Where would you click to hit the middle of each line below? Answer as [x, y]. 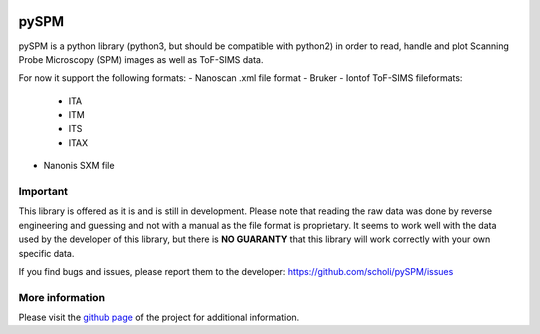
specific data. [46, 253]
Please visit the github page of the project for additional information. [159, 317]
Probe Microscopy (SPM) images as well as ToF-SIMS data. [141, 59]
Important [43, 192]
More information [61, 297]
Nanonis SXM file [79, 166]
